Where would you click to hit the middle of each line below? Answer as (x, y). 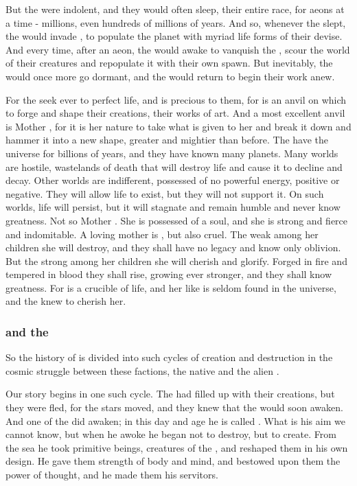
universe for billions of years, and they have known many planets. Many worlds (172, 153)
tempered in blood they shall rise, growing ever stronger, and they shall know (169, 274)
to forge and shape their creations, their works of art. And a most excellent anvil (175, 113)
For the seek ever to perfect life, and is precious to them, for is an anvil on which (176, 99)
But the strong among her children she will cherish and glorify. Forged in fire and (176, 261)
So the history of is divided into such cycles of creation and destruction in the (169, 357)
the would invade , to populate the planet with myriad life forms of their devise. (174, 36)
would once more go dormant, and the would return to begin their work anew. (170, 76)
